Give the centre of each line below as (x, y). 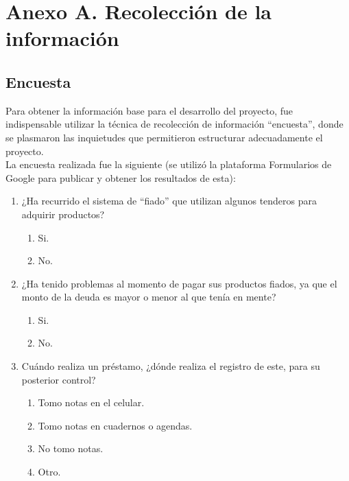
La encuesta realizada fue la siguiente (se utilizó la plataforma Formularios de (169, 164)
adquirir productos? (63, 214)
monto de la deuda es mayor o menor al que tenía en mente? (149, 297)
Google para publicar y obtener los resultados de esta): (121, 177)
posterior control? (59, 379)
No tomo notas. (71, 448)
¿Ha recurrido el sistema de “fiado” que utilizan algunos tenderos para (169, 201)
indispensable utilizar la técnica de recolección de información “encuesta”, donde (174, 124)
